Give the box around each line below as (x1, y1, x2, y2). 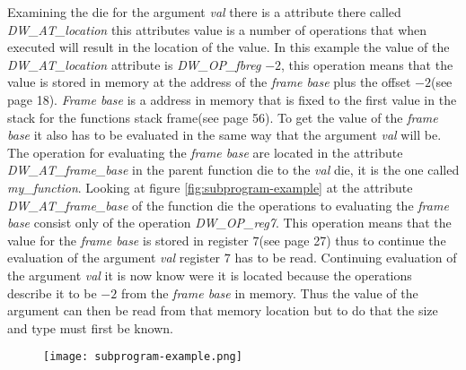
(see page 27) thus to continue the (259, 230, 446, 249)
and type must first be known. (7, 318, 173, 337)
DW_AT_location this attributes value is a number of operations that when (7, 20, 427, 39)
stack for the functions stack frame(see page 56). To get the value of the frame (7, 108, 438, 126)
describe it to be (7, 283, 97, 302)
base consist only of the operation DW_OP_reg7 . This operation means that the (7, 213, 452, 232)
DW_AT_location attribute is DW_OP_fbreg (7, 55, 261, 73)
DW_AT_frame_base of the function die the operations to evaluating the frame (7, 195, 449, 214)
